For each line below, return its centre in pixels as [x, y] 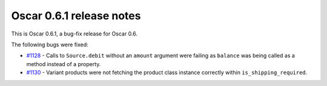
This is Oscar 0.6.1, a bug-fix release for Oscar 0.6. [74, 34]
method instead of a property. [64, 64]
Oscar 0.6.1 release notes [76, 16]
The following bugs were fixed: [50, 45]
